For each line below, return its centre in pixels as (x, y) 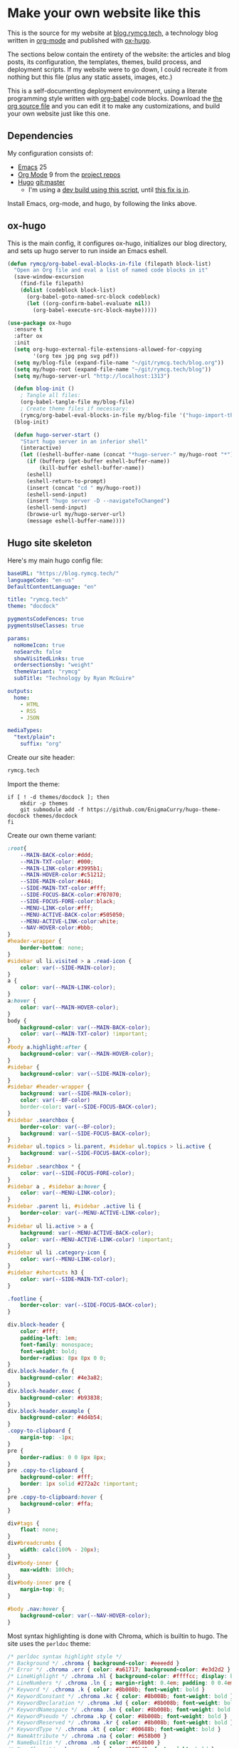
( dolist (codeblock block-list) (68, 290)
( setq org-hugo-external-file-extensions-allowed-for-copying (108, 350)
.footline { (25, 1299)
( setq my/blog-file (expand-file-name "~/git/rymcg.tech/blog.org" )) (119, 363)
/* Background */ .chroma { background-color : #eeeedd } (94, 1663)
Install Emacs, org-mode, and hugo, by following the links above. (102, 203)
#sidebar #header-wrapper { (49, 1087)
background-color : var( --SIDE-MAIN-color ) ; (86, 1074)
